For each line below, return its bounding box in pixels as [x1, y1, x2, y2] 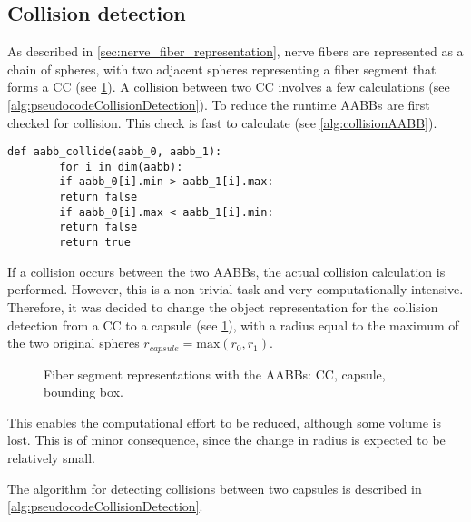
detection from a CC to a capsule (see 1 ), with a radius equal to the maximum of [7, 315, 459, 334]
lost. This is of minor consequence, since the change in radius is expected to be [7, 430, 446, 449]
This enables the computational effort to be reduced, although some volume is [7, 412, 441, 431]
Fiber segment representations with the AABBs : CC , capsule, [44, 364, 386, 383]
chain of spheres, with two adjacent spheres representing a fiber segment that [7, 59, 437, 78]
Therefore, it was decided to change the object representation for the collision [7, 297, 438, 316]
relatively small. [7, 448, 95, 467]
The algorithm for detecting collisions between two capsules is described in [7, 478, 422, 497]
